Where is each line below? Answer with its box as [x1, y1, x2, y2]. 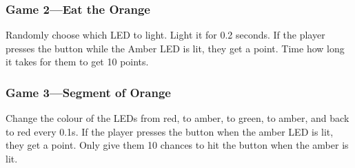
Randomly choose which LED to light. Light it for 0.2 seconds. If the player [6, 28, 325, 42]
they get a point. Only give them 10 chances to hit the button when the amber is [6, 138, 349, 152]
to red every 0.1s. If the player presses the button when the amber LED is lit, [6, 124, 334, 138]
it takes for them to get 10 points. [6, 54, 149, 69]
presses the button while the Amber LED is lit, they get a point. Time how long [6, 41, 345, 55]
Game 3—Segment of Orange [6, 83, 171, 101]
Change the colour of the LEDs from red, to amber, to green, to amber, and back [6, 111, 349, 125]
